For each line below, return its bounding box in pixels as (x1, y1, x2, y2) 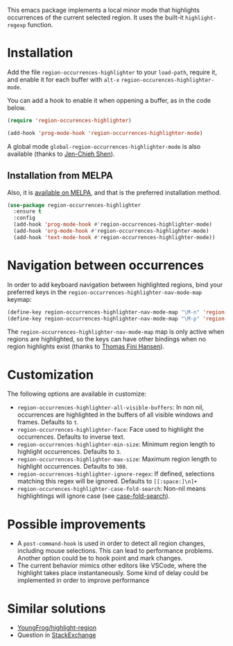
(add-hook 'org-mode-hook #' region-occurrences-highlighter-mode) (13, 227, 209, 234)
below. (7, 104, 26, 112)
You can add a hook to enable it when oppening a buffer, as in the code (7, 96, 212, 104)
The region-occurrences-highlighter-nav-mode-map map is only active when (7, 328, 225, 336)
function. (27, 21, 53, 29)
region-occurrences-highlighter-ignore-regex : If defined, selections (17, 469, 215, 478)
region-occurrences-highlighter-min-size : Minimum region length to (17, 440, 216, 449)
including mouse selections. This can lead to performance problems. (17, 547, 214, 555)
